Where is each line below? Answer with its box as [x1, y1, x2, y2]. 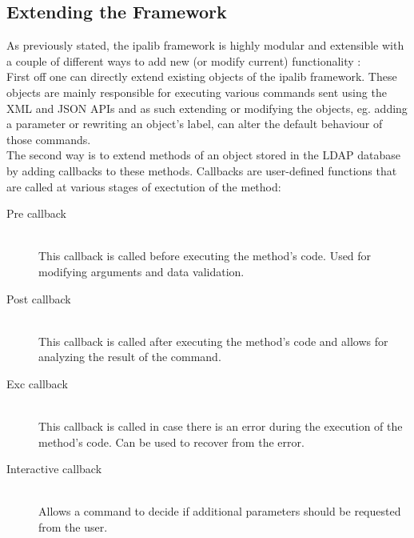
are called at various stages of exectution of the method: [6, 178, 281, 195]
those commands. [6, 130, 91, 147]
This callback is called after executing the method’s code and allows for [38, 332, 388, 349]
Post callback [6, 290, 71, 307]
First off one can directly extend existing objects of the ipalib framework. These [6, 68, 397, 85]
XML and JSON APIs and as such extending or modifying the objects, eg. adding [6, 99, 408, 116]
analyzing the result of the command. [38, 348, 221, 365]
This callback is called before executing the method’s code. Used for [38, 247, 372, 264]
